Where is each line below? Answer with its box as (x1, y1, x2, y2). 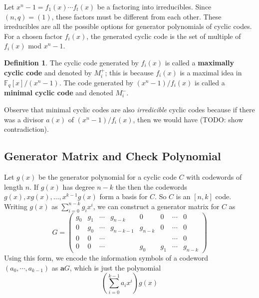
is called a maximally (165, 57, 235, 67)
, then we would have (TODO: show (133, 114, 244, 124)
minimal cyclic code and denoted (4, 87, 113, 98)
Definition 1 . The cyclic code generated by (4, 57, 139, 67)
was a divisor (4, 114, 44, 124)
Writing (4, 201, 27, 211)
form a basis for (99, 191, 148, 202)
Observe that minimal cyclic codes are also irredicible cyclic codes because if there (4, 104, 255, 115)
